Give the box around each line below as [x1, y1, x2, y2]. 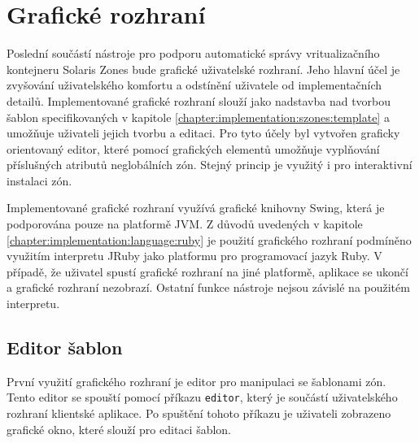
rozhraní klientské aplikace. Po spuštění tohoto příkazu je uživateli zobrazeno [7, 405, 391, 422]
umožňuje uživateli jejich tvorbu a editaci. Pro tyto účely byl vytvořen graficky [7, 124, 400, 141]
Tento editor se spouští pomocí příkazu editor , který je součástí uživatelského [7, 389, 398, 406]
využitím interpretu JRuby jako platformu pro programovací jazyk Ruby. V [7, 247, 382, 264]
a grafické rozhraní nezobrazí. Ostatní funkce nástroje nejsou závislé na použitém [7, 279, 410, 296]
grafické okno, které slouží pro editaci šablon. [7, 420, 231, 437]
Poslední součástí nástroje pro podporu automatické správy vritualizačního [7, 45, 380, 62]
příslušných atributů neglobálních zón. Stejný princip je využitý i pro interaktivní [7, 156, 412, 173]
